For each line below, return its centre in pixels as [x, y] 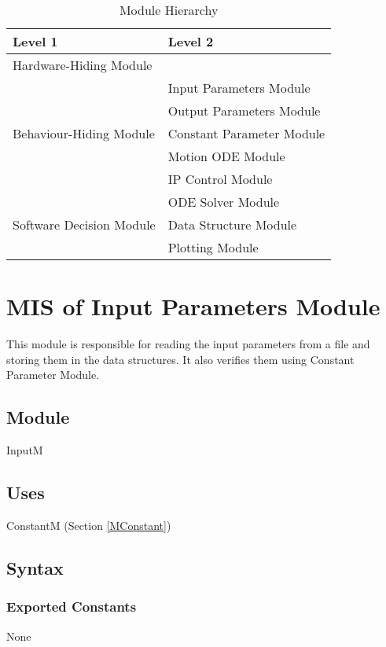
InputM [25, 450]
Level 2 [191, 41]
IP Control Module [220, 179]
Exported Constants [72, 607]
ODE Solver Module [224, 202]
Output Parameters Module [244, 110]
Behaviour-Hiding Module [84, 133]
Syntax [35, 567]
